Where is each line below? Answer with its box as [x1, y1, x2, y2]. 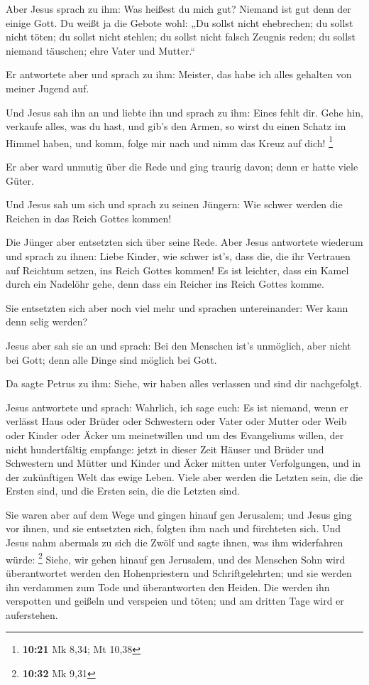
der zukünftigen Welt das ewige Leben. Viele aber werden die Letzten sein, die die [6, 469, 363, 484]
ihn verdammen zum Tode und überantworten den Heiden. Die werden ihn [6, 579, 330, 594]
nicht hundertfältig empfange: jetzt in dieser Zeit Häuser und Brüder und [6, 441, 324, 456]
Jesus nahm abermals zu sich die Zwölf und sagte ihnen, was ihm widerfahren [6, 535, 343, 550]
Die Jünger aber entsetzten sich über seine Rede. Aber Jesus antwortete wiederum [6, 234, 363, 249]
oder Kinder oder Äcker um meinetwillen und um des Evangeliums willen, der [6, 427, 344, 442]
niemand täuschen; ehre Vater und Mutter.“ [6, 43, 195, 58]
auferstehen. [6, 607, 58, 622]
